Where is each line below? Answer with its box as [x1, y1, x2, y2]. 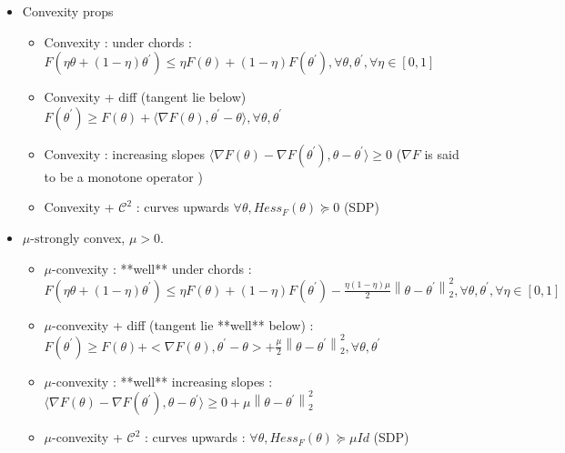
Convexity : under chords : [44, 32, 192, 51]
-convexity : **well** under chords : [52, 258, 252, 277]
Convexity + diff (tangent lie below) [44, 87, 247, 106]
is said [424, 144, 459, 163]
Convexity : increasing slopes [44, 144, 206, 163]
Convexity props [22, 2, 114, 20]
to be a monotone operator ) [44, 166, 203, 186]
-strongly [30, 232, 80, 246]
